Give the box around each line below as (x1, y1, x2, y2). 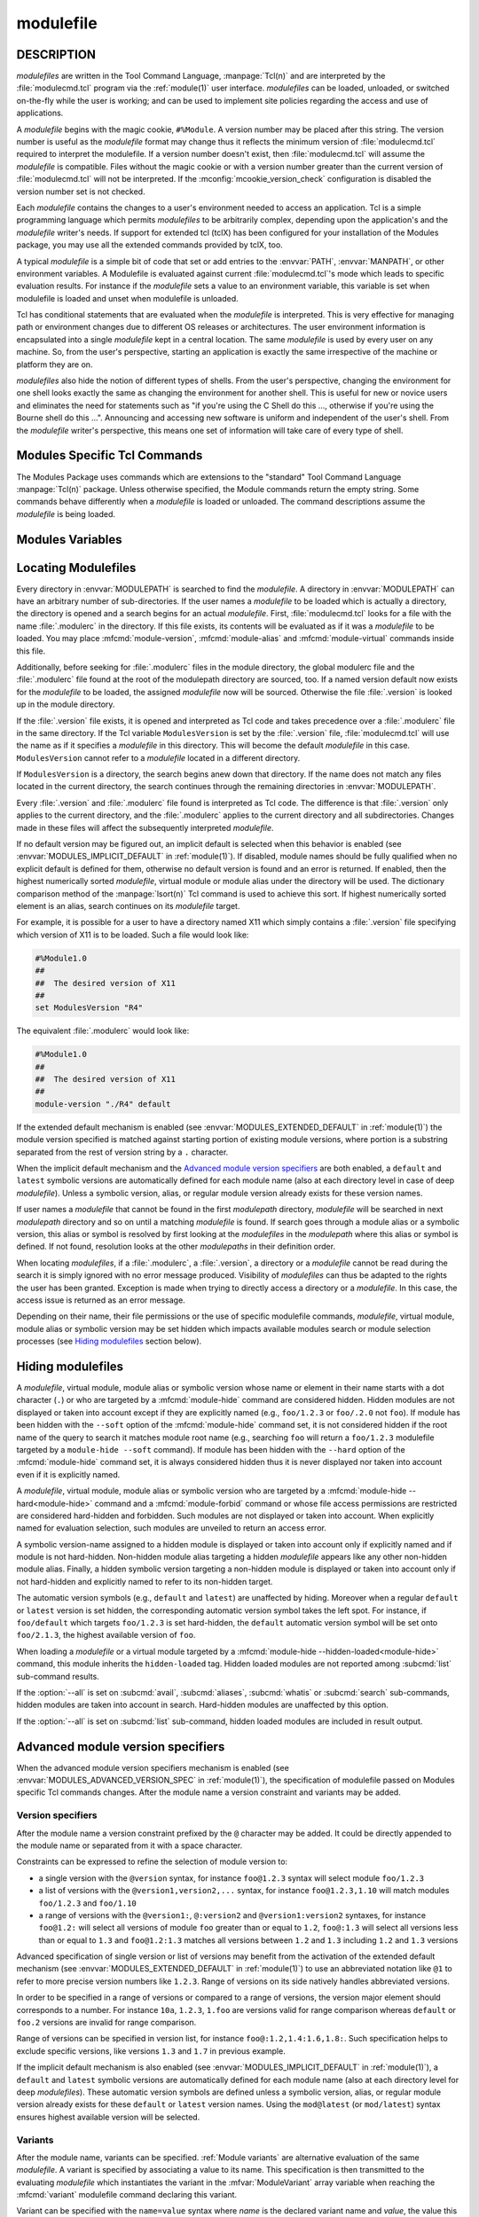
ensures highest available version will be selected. (16, 2111, 200, 2122)
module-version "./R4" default (35, 1099, 172, 1108)
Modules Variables (16, 532, 123, 547)
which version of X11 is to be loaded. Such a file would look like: (16, 929, 249, 940)
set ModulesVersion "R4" (35, 1003, 144, 1013)
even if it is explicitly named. (16, 1469, 121, 1480)
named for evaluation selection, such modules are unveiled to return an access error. (16, 1523, 327, 1533)
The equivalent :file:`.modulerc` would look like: (16, 1025, 190, 1037)
